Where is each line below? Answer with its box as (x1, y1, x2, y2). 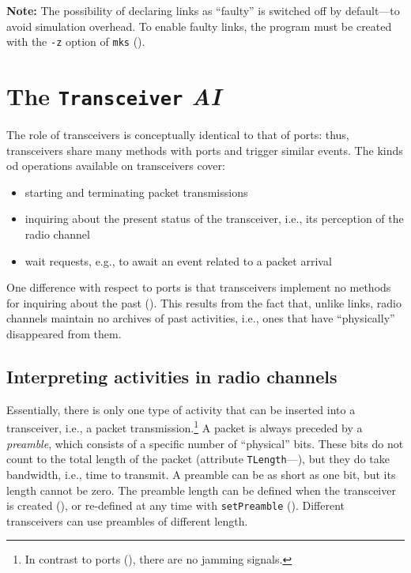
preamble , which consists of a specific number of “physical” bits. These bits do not (6, 435, 404, 451)
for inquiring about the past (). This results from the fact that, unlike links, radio (6, 294, 402, 311)
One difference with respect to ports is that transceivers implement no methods (6, 279, 391, 296)
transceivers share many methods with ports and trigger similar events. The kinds (6, 141, 403, 158)
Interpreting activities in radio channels (6, 364, 337, 389)
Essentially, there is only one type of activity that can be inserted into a (6, 401, 356, 417)
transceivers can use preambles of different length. (6, 512, 248, 529)
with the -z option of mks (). (6, 33, 145, 50)
